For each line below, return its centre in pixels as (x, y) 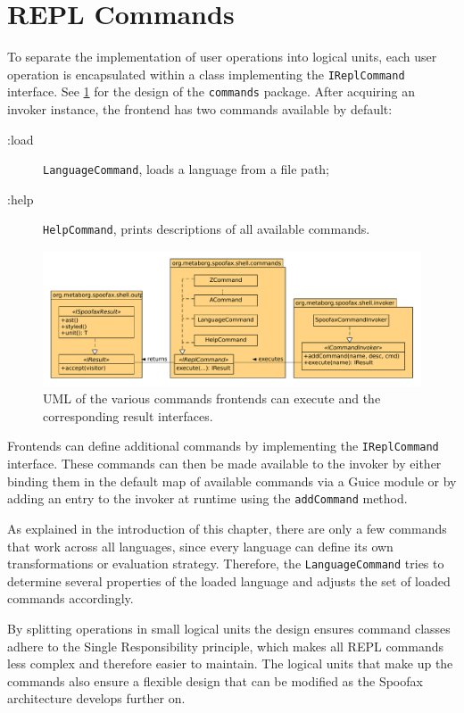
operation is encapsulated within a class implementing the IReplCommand (206, 74)
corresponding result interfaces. (128, 415)
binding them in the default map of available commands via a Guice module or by (232, 481)
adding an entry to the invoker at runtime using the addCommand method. (207, 498)
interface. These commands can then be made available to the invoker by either (224, 464)
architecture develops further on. (96, 698)
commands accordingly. (70, 598)
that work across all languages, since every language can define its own (200, 546)
